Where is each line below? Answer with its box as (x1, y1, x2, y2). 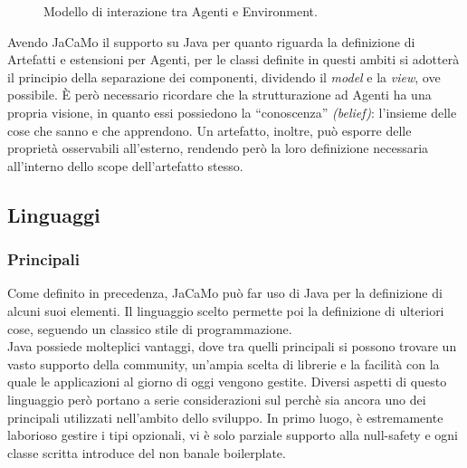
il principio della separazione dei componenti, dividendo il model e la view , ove (7, 67, 441, 86)
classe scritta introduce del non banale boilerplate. (7, 443, 286, 462)
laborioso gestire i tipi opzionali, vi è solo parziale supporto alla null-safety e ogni (7, 425, 458, 444)
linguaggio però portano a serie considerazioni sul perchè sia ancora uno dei (7, 389, 426, 408)
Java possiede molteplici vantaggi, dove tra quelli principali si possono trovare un (7, 337, 457, 356)
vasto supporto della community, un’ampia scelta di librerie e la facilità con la (7, 354, 440, 373)
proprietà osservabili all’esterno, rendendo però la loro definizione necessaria (7, 138, 429, 158)
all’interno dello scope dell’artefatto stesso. (7, 156, 243, 175)
